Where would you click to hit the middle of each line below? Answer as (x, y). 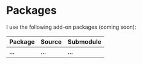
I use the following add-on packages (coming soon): (71, 27)
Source (51, 41)
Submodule (84, 41)
